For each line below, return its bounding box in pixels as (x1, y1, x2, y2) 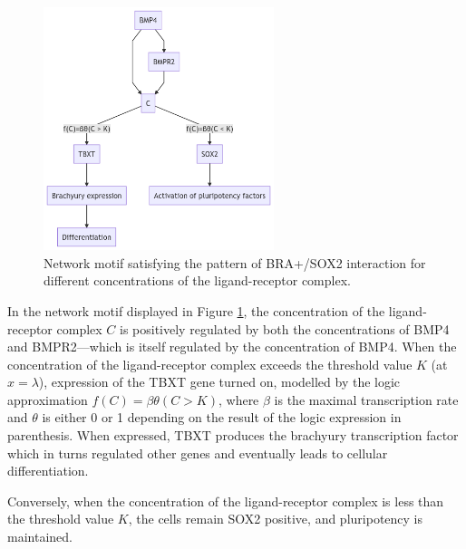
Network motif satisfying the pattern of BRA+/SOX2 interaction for (44, 253, 426, 272)
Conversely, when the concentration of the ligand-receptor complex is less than (7, 491, 444, 510)
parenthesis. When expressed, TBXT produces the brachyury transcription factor (7, 426, 459, 445)
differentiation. (7, 461, 89, 480)
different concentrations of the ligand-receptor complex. (44, 271, 351, 290)
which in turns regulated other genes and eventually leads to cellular (7, 443, 388, 462)
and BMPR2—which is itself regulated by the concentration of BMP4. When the (7, 337, 457, 356)
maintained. (7, 527, 73, 546)
